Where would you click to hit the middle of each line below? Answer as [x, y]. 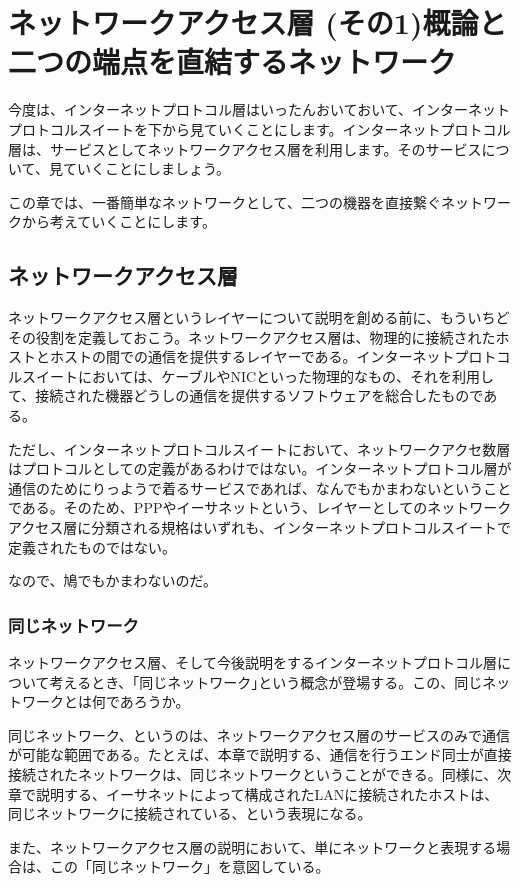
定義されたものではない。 [92, 546]
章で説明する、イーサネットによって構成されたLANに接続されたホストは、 [253, 793]
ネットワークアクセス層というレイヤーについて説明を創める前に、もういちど [259, 317]
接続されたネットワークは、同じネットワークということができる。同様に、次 [260, 773]
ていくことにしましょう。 [146, 168]
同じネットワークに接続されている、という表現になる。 [190, 813]
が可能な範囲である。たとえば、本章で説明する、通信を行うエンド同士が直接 [260, 754]
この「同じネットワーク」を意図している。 [189, 866]
